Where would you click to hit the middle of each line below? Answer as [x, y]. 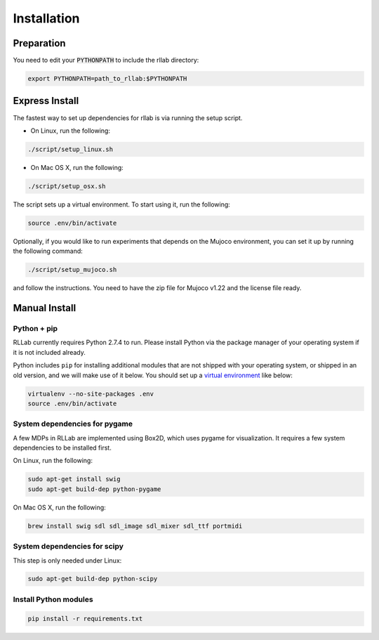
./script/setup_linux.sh [71, 149]
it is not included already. [49, 352]
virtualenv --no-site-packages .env [91, 394]
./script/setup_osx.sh [67, 186]
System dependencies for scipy [68, 547]
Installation [46, 18]
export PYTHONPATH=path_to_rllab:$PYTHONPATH [107, 79]
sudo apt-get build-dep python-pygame [94, 489]
